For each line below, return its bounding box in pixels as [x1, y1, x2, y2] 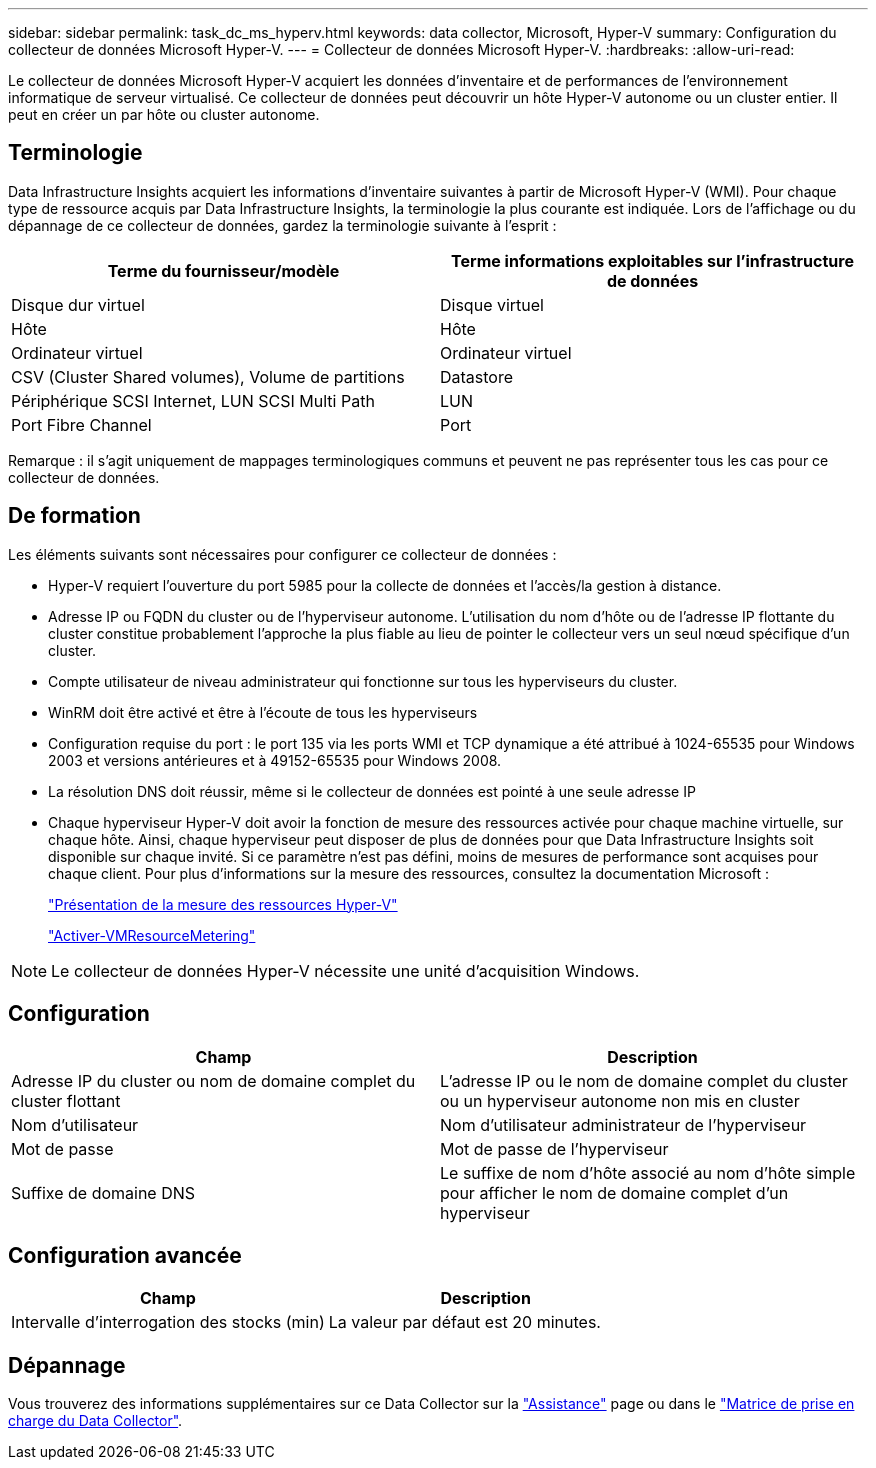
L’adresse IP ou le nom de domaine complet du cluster [440, 1070, 848, 1091]
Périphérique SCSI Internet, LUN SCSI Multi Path [11, 390, 375, 411]
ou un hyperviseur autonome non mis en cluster [440, 1090, 800, 1111]
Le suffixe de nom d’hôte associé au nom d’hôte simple [440, 1162, 856, 1183]
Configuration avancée [8, 1242, 242, 1268]
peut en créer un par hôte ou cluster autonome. [8, 106, 320, 123]
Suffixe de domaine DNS [11, 1182, 196, 1203]
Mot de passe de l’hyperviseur [440, 1138, 669, 1159]
